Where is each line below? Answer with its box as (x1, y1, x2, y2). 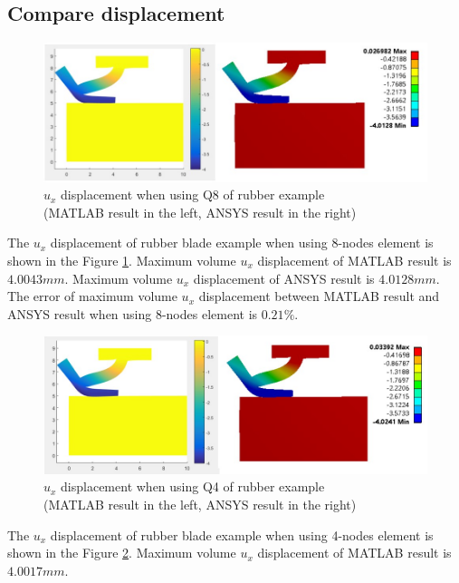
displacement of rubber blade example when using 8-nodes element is (50, 233, 434, 252)
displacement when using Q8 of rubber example (61, 185, 325, 204)
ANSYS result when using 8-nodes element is (7, 304, 258, 323)
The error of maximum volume (7, 287, 177, 306)
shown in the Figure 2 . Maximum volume (7, 543, 236, 562)
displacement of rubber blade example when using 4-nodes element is (50, 525, 434, 544)
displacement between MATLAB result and (198, 287, 440, 306)
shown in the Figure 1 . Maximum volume (7, 250, 236, 269)
